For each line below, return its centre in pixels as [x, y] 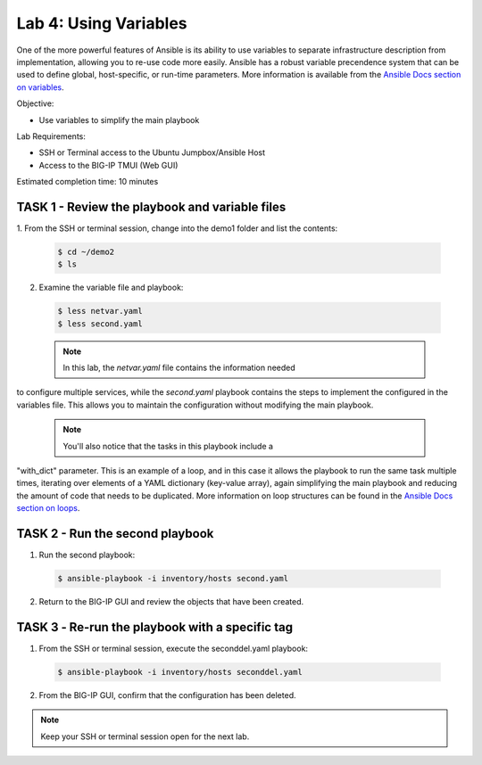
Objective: [35, 103]
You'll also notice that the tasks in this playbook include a [168, 446]
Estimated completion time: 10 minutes [87, 182]
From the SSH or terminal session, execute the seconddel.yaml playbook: [173, 648]
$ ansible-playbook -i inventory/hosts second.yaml [173, 579]
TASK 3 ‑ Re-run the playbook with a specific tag [155, 627]
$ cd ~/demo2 [86, 251]
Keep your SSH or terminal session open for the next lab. [145, 736]
